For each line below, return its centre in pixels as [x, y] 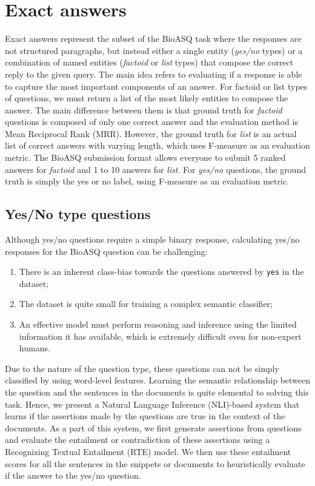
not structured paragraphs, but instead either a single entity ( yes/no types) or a [154, 50]
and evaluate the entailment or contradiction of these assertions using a [138, 440]
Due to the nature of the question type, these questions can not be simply [142, 368]
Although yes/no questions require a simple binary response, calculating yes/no [152, 239]
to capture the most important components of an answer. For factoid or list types [156, 86]
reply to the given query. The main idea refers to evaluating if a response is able [154, 74]
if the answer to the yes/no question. [73, 475]
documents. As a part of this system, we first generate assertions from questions [153, 427]
